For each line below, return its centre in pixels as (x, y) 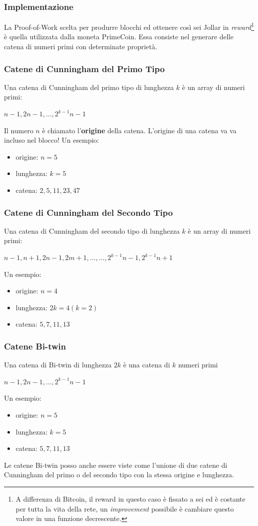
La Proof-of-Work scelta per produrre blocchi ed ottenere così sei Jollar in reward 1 (129, 26)
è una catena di (147, 365)
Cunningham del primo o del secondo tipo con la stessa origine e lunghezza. (119, 475)
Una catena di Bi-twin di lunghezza (58, 365)
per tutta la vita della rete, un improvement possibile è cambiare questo (125, 508)
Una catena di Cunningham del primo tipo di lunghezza (89, 87)
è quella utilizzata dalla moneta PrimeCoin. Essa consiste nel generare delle (119, 37)
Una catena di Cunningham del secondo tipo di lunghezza (92, 230)
